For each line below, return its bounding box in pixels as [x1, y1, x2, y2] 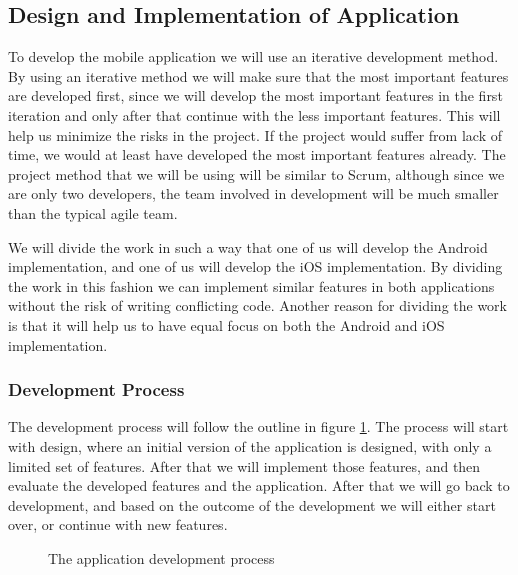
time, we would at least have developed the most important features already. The [8, 144, 506, 165]
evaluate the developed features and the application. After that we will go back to [8, 475, 510, 496]
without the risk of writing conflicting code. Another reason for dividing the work [8, 295, 507, 316]
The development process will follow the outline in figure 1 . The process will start [8, 416, 509, 437]
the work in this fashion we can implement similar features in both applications [8, 275, 495, 296]
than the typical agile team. [8, 202, 178, 223]
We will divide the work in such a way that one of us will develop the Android [8, 236, 488, 257]
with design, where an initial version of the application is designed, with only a [8, 435, 492, 456]
